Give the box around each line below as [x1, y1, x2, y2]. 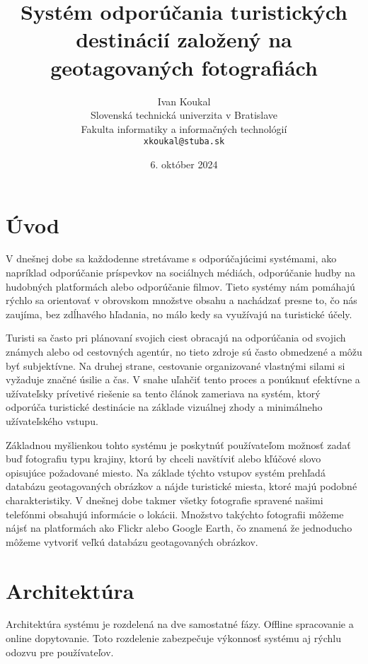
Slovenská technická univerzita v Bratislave [90, 107, 278, 122]
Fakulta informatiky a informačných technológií [81, 121, 287, 136]
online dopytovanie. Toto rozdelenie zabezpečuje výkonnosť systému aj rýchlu [6, 631, 341, 646]
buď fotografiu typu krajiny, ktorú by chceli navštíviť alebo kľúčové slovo [6, 451, 321, 466]
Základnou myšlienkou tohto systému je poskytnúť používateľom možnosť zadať [6, 437, 351, 452]
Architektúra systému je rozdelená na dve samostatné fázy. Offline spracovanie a [6, 617, 354, 631]
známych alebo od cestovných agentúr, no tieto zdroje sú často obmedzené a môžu [6, 344, 362, 359]
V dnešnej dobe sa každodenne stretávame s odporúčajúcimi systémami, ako [6, 251, 337, 266]
